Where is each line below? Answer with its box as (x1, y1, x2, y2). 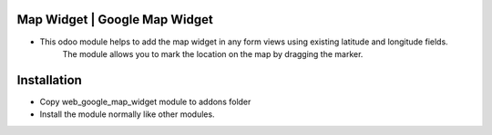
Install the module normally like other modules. (39, 109, 215, 120)
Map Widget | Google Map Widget (16, 12, 214, 27)
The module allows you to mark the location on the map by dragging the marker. (62, 48, 364, 59)
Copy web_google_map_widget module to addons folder (39, 96, 251, 107)
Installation (16, 72, 82, 88)
